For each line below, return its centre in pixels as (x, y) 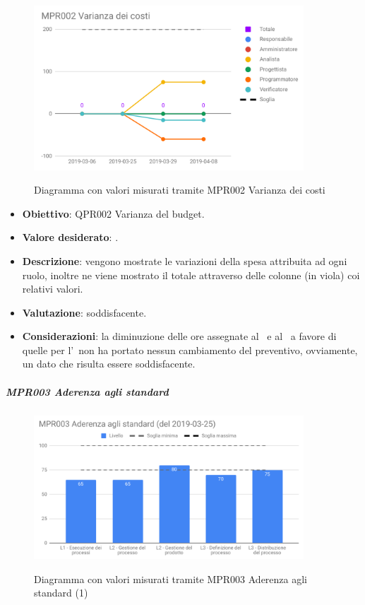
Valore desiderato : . (70, 237)
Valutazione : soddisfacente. (84, 312)
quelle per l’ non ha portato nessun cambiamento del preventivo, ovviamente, (190, 350)
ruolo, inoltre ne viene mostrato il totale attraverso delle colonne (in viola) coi (191, 275)
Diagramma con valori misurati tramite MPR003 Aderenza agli (171, 578)
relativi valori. (53, 289)
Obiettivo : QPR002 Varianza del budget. (113, 213)
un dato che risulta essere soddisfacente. (109, 364)
